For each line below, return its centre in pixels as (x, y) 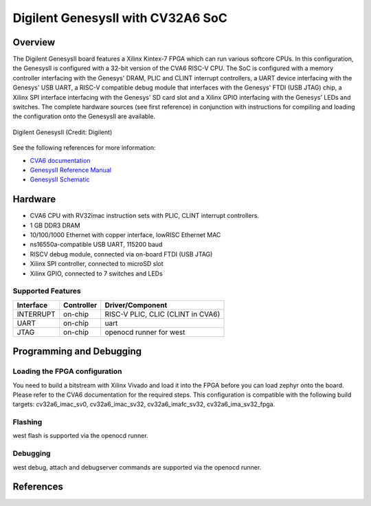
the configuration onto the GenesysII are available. (84, 116)
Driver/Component (136, 305)
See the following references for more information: (84, 148)
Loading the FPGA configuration (67, 371)
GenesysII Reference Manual (70, 170)
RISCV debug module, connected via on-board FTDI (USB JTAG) (121, 254)
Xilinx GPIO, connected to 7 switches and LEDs (96, 273)
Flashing (27, 422)
